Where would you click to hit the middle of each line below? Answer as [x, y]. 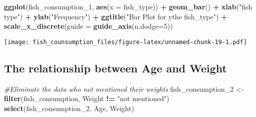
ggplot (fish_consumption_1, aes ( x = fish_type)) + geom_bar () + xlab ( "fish [128, 6]
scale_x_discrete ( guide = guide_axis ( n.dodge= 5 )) [89, 26]
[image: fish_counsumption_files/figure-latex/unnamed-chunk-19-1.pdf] [126, 42]
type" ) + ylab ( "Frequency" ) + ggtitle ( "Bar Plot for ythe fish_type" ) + [116, 16]
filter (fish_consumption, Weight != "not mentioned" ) [87, 98]
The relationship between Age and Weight [116, 68]
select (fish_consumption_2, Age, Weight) [69, 108]
